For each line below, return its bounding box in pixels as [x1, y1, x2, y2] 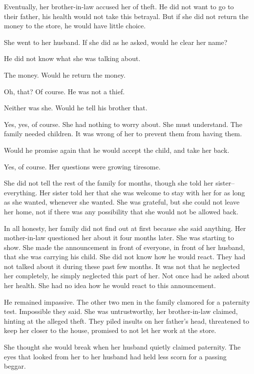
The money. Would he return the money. [4, 69, 126, 80]
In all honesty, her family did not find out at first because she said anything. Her [4, 223, 246, 233]
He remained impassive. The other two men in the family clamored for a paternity [4, 296, 250, 307]
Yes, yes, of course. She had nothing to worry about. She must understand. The [4, 119, 242, 129]
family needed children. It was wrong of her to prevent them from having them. [4, 128, 242, 139]
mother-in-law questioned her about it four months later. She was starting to [4, 232, 234, 243]
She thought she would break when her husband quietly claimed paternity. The [4, 342, 241, 352]
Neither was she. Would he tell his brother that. [4, 103, 148, 113]
